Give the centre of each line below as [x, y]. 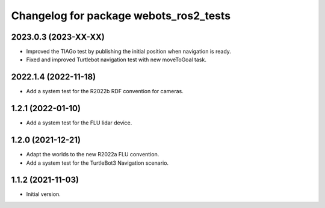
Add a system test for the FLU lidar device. [79, 123]
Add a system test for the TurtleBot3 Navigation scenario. [97, 163]
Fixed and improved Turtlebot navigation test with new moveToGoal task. [116, 60]
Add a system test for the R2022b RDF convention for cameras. [105, 91]
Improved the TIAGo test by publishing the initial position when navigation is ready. [129, 52]
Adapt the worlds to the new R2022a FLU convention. [93, 154]
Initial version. [44, 194]
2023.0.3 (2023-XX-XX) [58, 37]
